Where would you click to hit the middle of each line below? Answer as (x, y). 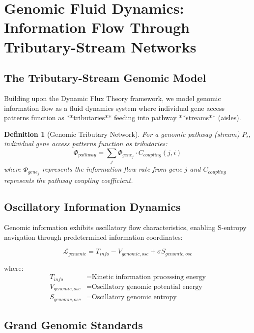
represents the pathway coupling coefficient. (69, 180)
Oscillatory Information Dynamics (92, 207)
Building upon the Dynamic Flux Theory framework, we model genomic (113, 98)
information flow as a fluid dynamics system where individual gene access (114, 108)
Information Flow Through (97, 27)
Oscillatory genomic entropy (134, 297)
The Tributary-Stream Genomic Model (105, 78)
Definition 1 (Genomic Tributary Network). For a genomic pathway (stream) (122, 134)
